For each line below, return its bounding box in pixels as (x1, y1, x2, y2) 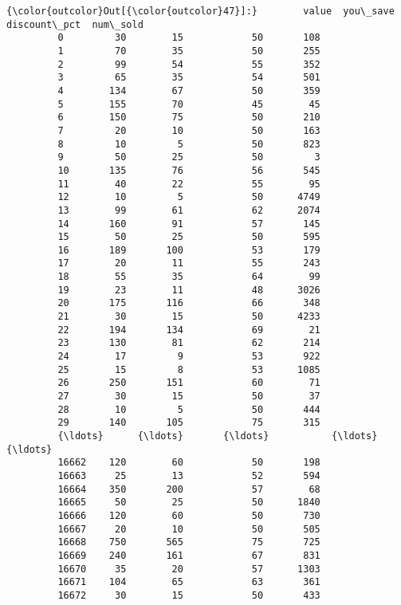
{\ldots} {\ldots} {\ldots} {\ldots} (57, 430, 378, 442)
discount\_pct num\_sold (6, 18, 143, 30)
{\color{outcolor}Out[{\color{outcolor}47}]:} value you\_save (6, 6, 395, 17)
